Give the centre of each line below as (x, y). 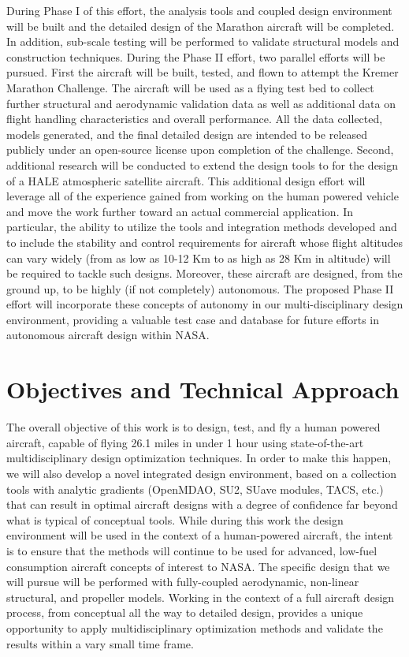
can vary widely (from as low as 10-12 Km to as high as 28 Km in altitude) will (199, 258)
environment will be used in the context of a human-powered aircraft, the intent (200, 535)
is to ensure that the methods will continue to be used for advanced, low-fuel (192, 550)
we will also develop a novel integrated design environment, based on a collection (201, 473)
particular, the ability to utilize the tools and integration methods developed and (202, 227)
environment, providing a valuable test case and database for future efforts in (193, 319)
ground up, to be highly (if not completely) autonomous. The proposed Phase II (200, 288)
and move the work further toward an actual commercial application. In (180, 211)
